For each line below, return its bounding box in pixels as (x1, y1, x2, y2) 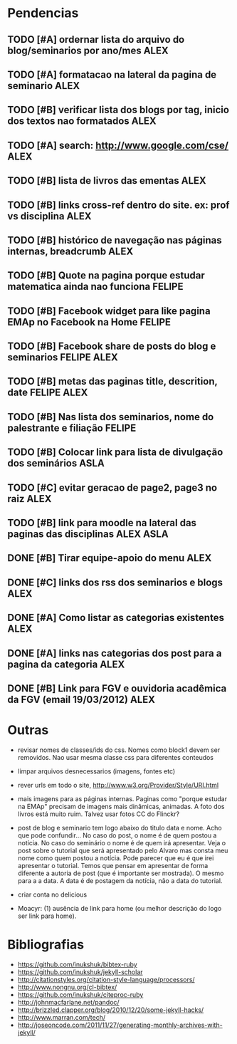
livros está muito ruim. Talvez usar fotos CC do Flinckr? (17, 810, 180, 818)
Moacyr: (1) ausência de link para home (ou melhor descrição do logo (17, 904, 222, 912)
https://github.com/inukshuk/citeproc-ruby (17, 990, 144, 998)
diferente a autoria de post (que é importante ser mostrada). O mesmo (17, 869, 224, 877)
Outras (7, 722, 49, 738)
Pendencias (7, 5, 79, 21)
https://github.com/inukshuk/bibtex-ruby (17, 960, 137, 969)
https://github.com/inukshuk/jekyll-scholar (17, 967, 144, 976)
